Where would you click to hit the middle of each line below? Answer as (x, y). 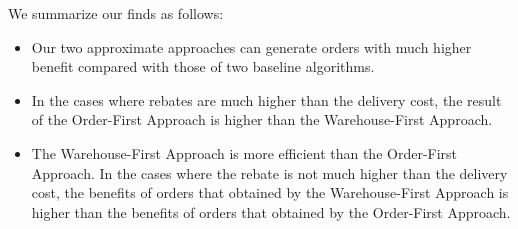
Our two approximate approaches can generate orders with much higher (251, 46)
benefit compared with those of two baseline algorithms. (203, 66)
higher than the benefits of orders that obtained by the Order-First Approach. (271, 211)
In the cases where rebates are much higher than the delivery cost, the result (266, 99)
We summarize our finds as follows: (116, 13)
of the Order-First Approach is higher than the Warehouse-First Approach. (262, 119)
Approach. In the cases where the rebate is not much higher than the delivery (269, 172)
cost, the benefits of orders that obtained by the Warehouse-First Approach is (270, 192)
